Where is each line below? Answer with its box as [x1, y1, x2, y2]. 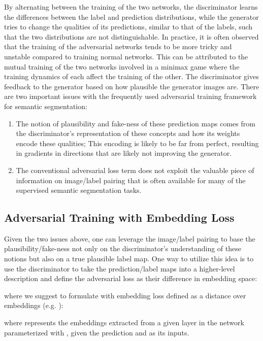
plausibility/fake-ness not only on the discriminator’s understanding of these [4, 243, 241, 254]
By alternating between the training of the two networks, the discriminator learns [4, 2, 258, 12]
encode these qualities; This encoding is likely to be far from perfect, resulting [16, 138, 259, 148]
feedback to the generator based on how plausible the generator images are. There [4, 81, 259, 91]
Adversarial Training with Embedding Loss [4, 210, 235, 225]
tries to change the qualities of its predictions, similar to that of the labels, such [4, 21, 253, 32]
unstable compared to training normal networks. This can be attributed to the [4, 51, 248, 61]
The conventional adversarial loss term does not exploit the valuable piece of [16, 164, 254, 175]
